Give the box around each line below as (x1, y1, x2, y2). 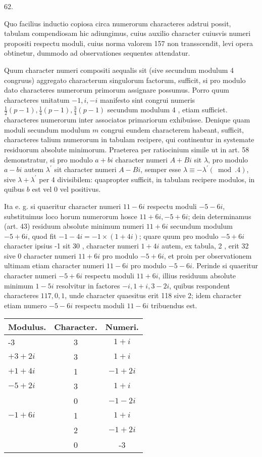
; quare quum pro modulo (139, 230, 219, 241)
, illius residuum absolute (158, 270, 236, 281)
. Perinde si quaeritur (192, 260, 258, 271)
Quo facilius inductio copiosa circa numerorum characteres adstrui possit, (4, 18, 231, 28)
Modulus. (8, 321, 46, 333)
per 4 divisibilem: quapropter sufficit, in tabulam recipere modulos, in (39, 174, 255, 184)
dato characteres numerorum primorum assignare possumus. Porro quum (4, 85, 229, 95)
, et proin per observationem (164, 250, 252, 261)
